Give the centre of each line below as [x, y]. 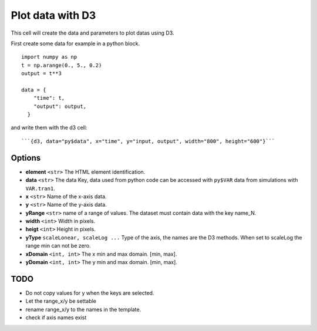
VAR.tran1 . [40, 188]
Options [26, 158]
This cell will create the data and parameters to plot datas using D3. [92, 33]
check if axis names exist [56, 318]
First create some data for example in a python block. [75, 43]
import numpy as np [49, 57]
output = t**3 [41, 74]
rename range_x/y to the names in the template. [83, 309]
